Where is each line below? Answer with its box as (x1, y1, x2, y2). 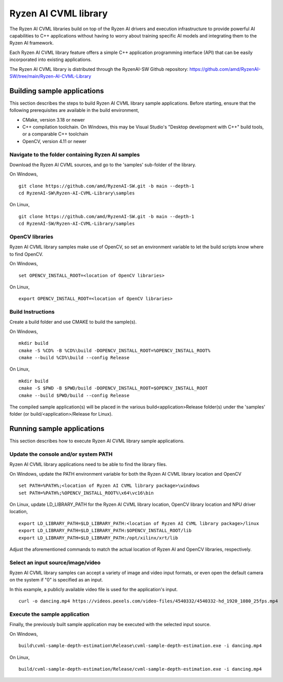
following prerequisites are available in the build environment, (9, 107, 139, 113)
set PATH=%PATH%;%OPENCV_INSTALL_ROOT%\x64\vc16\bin (18, 490, 154, 496)
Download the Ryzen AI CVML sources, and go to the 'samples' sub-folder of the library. (9, 162, 196, 168)
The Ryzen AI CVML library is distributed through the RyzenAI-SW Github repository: (9, 66, 189, 72)
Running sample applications (9, 424, 105, 433)
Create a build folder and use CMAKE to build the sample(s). (9, 319, 137, 325)
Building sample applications (9, 86, 105, 95)
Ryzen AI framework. (9, 40, 54, 46)
